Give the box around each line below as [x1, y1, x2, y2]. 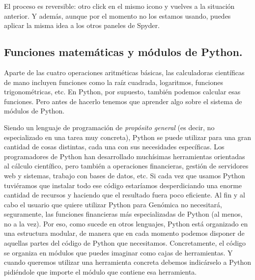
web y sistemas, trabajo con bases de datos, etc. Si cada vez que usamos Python [4, 170, 245, 180]
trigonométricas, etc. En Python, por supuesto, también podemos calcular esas [4, 86, 241, 97]
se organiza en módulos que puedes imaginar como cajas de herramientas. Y [4, 247, 233, 257]
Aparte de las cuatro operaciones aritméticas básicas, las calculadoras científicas [4, 67, 245, 77]
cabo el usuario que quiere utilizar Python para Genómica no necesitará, [4, 199, 222, 209]
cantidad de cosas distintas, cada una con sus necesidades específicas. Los [4, 141, 225, 152]
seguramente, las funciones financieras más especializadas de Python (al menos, [4, 209, 243, 219]
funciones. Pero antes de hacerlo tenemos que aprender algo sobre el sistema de [4, 96, 242, 106]
